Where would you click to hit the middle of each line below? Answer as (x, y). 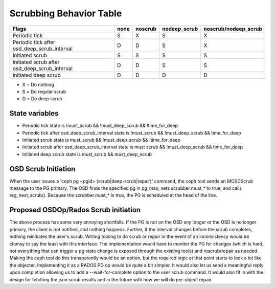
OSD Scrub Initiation (42, 169)
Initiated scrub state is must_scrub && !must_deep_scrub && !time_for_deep (101, 140)
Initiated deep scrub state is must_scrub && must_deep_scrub (87, 154)
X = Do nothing (38, 84)
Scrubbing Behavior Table (66, 13)
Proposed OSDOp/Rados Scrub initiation (75, 210)
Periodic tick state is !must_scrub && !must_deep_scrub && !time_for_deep (100, 126)
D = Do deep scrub (42, 99)
